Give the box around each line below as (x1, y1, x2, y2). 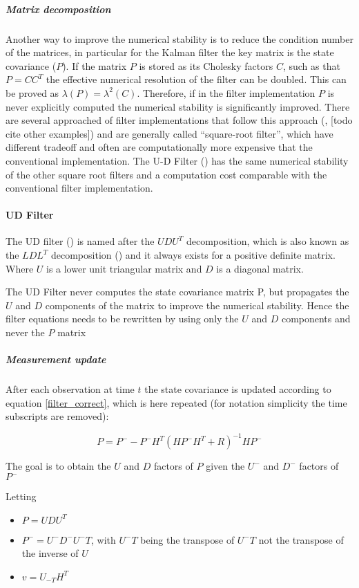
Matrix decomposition (6, 1, 111, 16)
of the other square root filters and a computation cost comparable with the (6, 167, 327, 181)
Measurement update (6, 352, 106, 367)
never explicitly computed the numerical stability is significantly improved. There (6, 99, 350, 113)
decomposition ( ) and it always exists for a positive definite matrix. (50, 248, 336, 262)
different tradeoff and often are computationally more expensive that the (6, 140, 313, 154)
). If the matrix (62, 58, 127, 73)
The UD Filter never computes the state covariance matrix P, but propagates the (6, 284, 349, 299)
